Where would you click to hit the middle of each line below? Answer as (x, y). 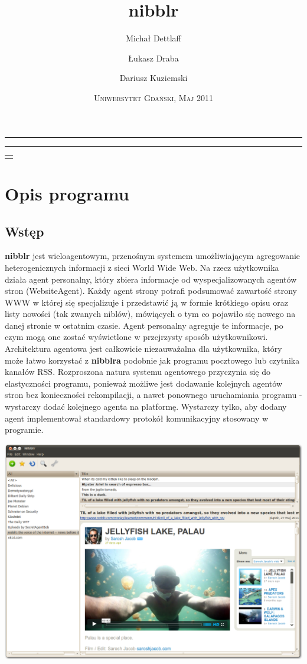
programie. (24, 430)
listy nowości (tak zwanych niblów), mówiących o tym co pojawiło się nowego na (150, 314)
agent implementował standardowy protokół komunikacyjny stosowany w (137, 418)
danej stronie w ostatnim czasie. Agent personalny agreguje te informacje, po (144, 325)
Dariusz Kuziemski (153, 78)
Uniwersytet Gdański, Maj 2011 (153, 97)
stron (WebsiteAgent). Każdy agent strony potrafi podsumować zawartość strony (151, 291)
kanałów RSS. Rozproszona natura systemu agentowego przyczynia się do (138, 372)
